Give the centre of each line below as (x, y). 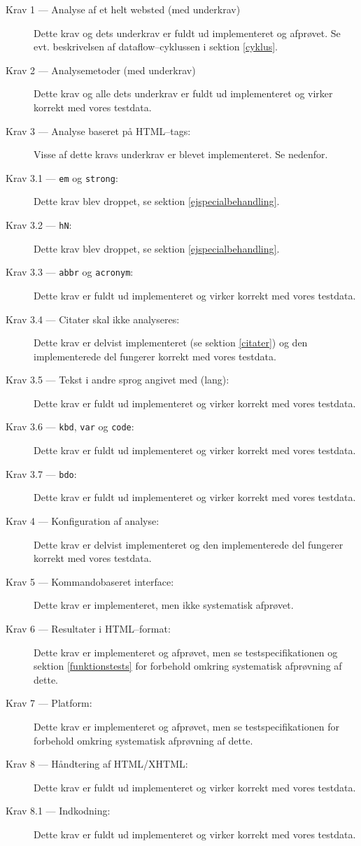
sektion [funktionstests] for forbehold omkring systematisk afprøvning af (188, 666)
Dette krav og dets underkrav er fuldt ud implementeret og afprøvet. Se (187, 33)
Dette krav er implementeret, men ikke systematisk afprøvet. (164, 605)
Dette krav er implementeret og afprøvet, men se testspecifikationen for (186, 726)
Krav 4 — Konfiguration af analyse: (83, 520)
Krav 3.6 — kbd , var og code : (70, 426)
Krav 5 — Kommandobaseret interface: (90, 581)
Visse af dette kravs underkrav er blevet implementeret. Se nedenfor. (181, 154)
